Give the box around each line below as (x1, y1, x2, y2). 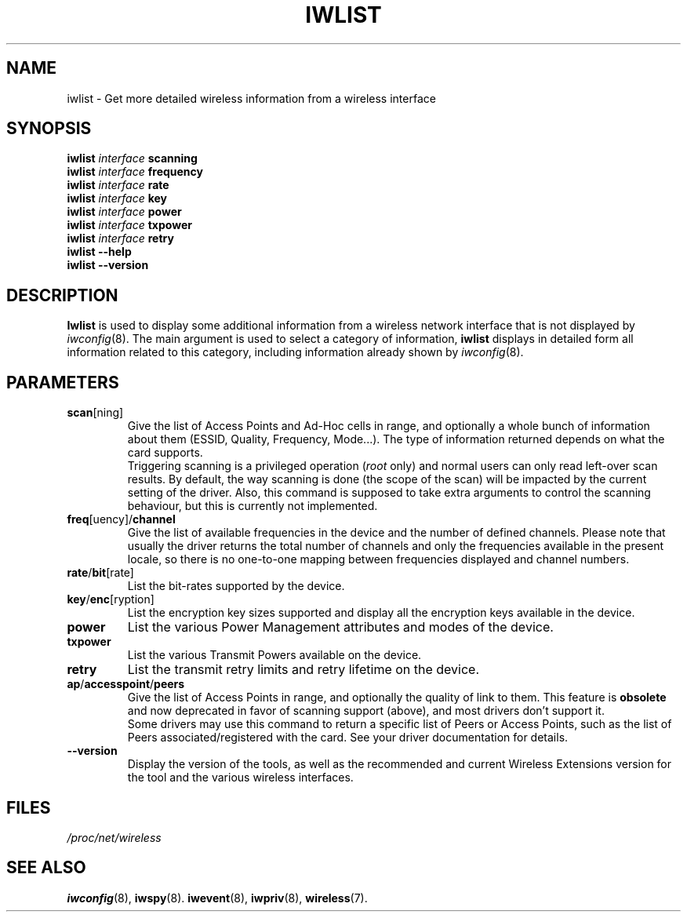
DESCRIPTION (6, 285, 118, 305)
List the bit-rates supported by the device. (127, 579, 345, 593)
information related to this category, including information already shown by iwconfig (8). (67, 345, 524, 359)
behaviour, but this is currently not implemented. (127, 499, 378, 513)
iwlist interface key (67, 191, 168, 206)
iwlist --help (67, 245, 132, 259)
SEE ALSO (6, 858, 86, 878)
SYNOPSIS (6, 118, 92, 139)
